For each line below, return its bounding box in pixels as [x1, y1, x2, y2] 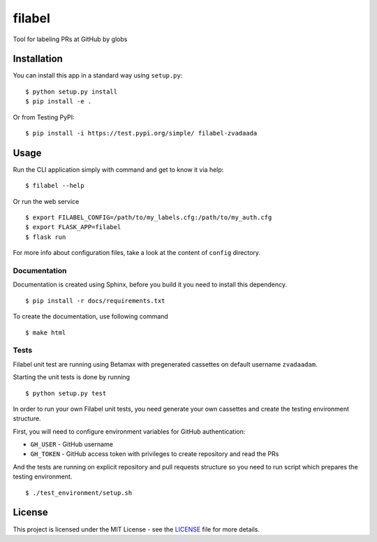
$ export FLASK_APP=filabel [25, 224, 121, 231]
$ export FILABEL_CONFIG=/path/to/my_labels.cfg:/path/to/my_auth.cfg [25, 214, 272, 221]
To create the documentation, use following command [13, 312, 169, 321]
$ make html [25, 328, 66, 337]
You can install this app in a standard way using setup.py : [13, 71, 183, 80]
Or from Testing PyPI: [13, 112, 75, 122]
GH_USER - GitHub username [30, 440, 113, 448]
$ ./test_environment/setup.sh [25, 489, 133, 497]
